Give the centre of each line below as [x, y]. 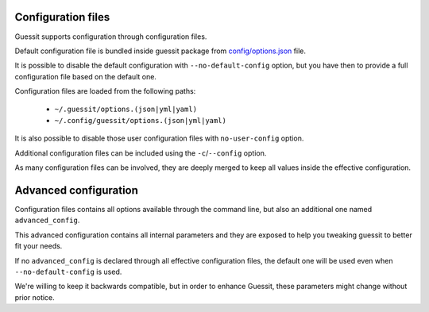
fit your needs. [39, 246]
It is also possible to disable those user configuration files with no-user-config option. [159, 138]
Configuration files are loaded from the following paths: [105, 91]
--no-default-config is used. [68, 272]
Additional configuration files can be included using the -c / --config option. [141, 153]
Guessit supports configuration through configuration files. [111, 37]
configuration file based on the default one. [85, 76]
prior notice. [35, 297]
